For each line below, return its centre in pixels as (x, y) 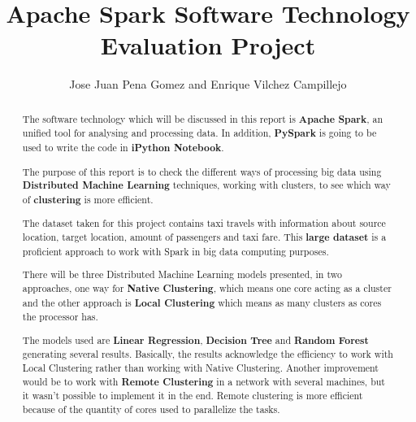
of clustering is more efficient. (88, 199)
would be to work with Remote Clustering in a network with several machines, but (204, 381)
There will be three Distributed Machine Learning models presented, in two (182, 274)
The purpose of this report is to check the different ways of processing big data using (202, 171)
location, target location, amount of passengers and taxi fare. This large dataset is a (204, 237)
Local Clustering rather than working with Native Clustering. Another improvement (200, 368)
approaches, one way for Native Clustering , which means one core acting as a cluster (207, 288)
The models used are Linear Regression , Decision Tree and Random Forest (195, 340)
